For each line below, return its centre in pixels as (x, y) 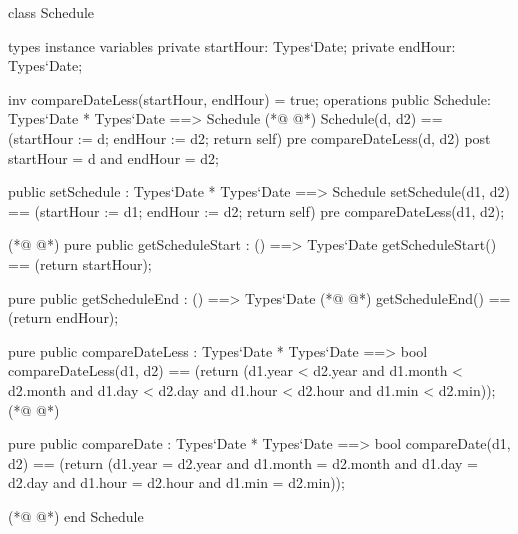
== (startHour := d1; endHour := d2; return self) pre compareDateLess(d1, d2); (256, 210)
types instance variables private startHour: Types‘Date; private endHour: (232, 45)
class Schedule (51, 12)
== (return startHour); (80, 263)
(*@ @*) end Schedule (76, 515)
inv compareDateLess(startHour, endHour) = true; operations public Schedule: (249, 98)
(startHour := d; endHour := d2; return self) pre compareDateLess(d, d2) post (249, 137)
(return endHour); (63, 317)
